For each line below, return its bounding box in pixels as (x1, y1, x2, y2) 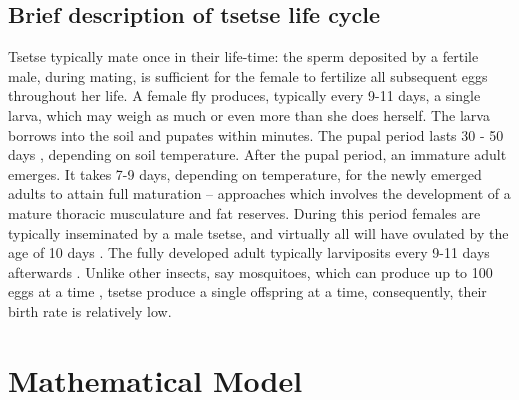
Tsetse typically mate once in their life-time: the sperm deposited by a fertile (8, 46, 479, 67)
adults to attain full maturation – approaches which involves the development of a (8, 183, 511, 204)
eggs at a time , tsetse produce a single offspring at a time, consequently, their (8, 281, 487, 302)
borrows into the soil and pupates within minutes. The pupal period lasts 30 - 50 (8, 124, 504, 145)
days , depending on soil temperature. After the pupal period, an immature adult (8, 144, 507, 165)
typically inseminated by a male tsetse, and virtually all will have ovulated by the (8, 222, 509, 243)
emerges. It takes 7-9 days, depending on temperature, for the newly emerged (8, 163, 482, 184)
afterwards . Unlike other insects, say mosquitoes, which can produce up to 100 (8, 261, 493, 282)
